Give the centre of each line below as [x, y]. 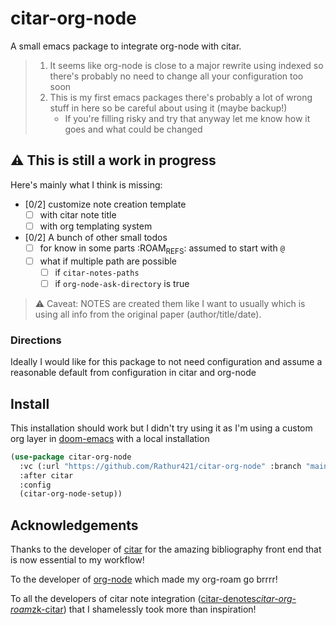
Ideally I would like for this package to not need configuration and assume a [166, 362]
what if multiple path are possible [108, 261]
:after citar [46, 475]
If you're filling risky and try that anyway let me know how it [187, 118]
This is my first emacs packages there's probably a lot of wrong [181, 97]
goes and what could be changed [133, 129]
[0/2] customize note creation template [105, 204]
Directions [36, 340]
